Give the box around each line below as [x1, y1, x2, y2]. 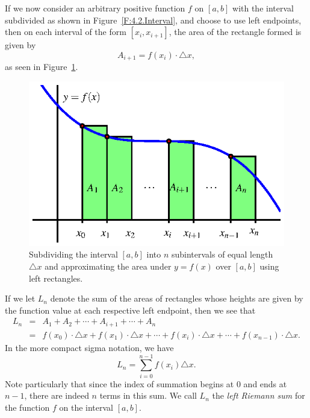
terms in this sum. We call [99, 389, 197, 402]
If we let [5, 292, 36, 305]
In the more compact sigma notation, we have [5, 341, 174, 353]
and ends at [243, 377, 287, 390]
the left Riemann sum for [212, 389, 305, 402]
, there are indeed [24, 389, 89, 402]
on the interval [59, 401, 113, 413]
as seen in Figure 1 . [5, 60, 78, 73]
